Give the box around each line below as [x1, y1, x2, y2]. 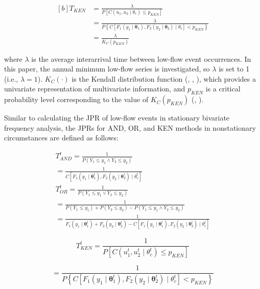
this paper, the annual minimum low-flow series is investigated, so [4, 63, 210, 74]
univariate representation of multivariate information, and [4, 83, 185, 94]
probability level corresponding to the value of [4, 94, 149, 105]
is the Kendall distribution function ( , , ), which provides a [72, 73, 256, 84]
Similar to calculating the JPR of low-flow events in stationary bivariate [4, 112, 230, 123]
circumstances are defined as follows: [4, 132, 119, 143]
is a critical [205, 83, 241, 94]
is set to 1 [219, 63, 250, 74]
